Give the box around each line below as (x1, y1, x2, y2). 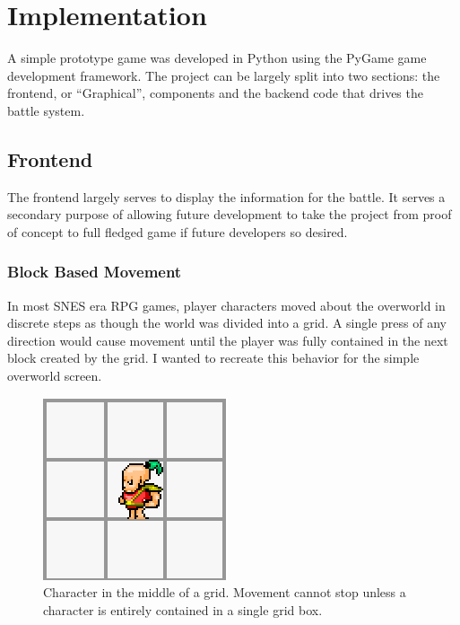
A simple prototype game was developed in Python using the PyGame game (7, 48, 427, 67)
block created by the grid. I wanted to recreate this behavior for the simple (7, 348, 420, 367)
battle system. (7, 101, 85, 119)
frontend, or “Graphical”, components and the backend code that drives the (7, 84, 423, 102)
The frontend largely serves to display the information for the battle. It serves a (7, 187, 446, 206)
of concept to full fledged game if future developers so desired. (7, 222, 348, 241)
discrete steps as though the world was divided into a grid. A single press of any (7, 313, 447, 332)
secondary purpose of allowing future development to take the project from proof (7, 205, 452, 224)
